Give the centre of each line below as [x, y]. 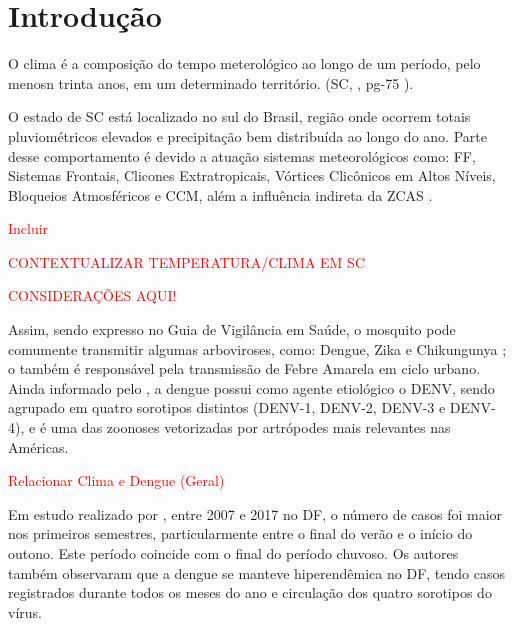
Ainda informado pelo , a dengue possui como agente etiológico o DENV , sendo [251, 387]
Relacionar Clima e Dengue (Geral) [116, 480]
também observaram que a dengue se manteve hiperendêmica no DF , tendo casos [256, 572]
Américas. [38, 446]
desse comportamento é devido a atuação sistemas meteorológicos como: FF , [242, 155]
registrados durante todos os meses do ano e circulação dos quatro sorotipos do [250, 592]
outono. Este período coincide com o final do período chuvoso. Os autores [233, 553]
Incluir [28, 228]
